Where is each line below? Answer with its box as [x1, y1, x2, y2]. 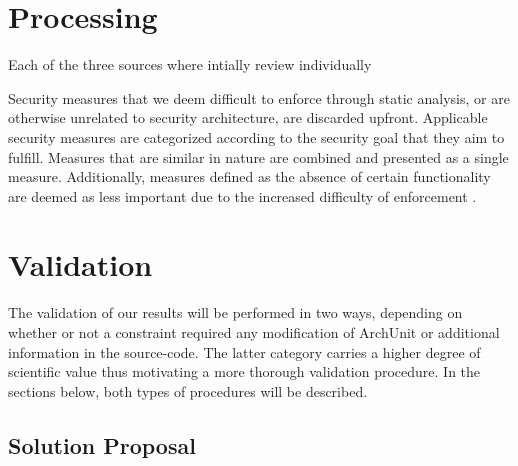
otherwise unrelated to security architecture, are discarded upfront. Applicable [8, 107, 488, 128]
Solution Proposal [8, 429, 196, 460]
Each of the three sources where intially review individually [8, 54, 372, 75]
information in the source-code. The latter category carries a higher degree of [8, 341, 481, 362]
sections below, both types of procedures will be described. [8, 380, 368, 401]
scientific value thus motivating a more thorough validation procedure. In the [8, 361, 481, 382]
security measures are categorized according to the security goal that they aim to [8, 126, 505, 147]
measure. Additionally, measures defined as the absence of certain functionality [8, 166, 491, 187]
